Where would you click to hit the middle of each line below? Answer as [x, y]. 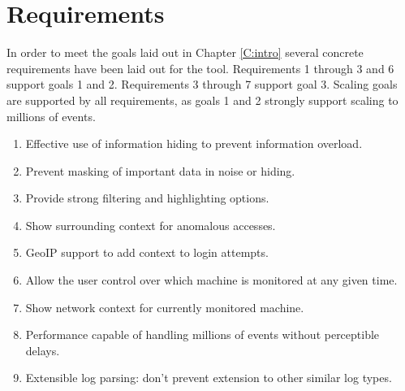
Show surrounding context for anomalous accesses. [151, 225]
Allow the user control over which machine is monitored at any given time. [211, 280]
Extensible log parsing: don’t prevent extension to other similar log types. [209, 378]
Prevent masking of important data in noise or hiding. [160, 170]
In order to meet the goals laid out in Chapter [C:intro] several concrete [185, 52]
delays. [43, 350]
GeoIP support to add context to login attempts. [147, 252]
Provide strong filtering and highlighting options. [147, 198]
